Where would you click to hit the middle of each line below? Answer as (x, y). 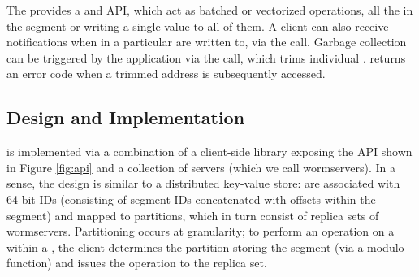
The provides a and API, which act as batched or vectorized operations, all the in (210, 10)
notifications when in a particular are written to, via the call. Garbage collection (207, 42)
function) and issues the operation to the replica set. (137, 263)
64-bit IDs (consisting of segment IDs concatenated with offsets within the (191, 199)
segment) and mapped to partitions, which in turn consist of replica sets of (193, 215)
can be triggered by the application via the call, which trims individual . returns (206, 57)
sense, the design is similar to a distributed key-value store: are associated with (203, 183)
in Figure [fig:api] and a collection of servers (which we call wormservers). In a (201, 167)
